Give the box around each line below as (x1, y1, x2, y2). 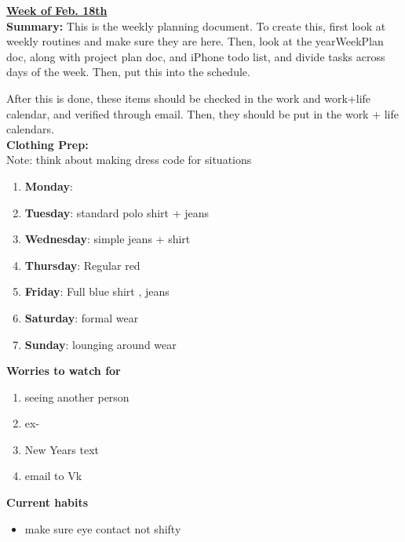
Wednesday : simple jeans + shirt (24, 231, 191, 247)
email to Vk (24, 467, 82, 484)
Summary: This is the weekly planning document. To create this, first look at (6, 17, 386, 34)
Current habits (6, 494, 89, 511)
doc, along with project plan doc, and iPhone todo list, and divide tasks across (6, 48, 385, 64)
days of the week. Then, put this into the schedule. (6, 64, 250, 80)
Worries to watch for (6, 362, 121, 379)
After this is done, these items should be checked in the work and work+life (6, 89, 371, 106)
